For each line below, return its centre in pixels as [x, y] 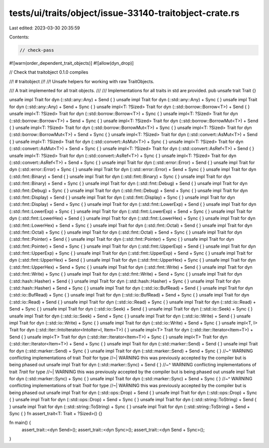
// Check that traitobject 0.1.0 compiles [49, 72]
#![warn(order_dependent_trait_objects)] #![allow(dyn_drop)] [71, 63]
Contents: [19, 37]
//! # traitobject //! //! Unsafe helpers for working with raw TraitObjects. [82, 81]
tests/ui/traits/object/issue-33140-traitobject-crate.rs [124, 13]
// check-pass [37, 50]
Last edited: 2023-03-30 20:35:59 [45, 28]
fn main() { [20, 423]
